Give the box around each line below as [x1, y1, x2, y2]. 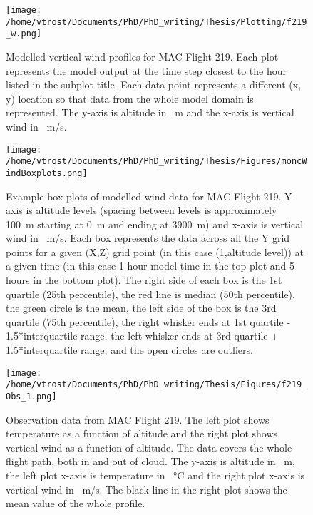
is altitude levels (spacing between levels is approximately [26, 203, 277, 218]
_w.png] [6, 29, 42, 39]
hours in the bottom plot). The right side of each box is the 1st [6, 272, 282, 287]
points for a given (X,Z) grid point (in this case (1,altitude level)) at [6, 244, 304, 259]
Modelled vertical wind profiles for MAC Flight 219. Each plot [6, 49, 279, 63]
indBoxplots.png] [6, 168, 88, 178]
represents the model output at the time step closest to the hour [6, 63, 287, 78]
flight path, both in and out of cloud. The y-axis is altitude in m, [6, 454, 295, 469]
